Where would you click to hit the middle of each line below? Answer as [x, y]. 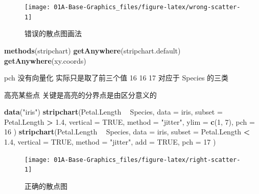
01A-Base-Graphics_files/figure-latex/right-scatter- [147, 160]
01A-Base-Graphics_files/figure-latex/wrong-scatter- [147, 7]
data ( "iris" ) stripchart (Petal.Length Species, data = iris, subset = [113, 112]
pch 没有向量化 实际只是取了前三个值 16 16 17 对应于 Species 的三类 [116, 78]
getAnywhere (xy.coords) [45, 60]
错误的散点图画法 [53, 33]
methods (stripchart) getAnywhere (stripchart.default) [92, 50]
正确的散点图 [46, 186]
